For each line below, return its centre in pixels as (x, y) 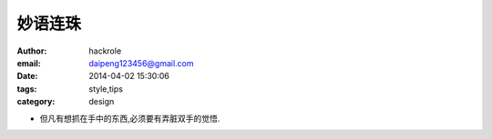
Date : (27, 76)
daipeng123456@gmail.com (142, 63)
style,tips (106, 89)
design (102, 102)
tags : (27, 89)
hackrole (105, 51)
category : (36, 102)
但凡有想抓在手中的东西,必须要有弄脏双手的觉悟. (130, 118)
